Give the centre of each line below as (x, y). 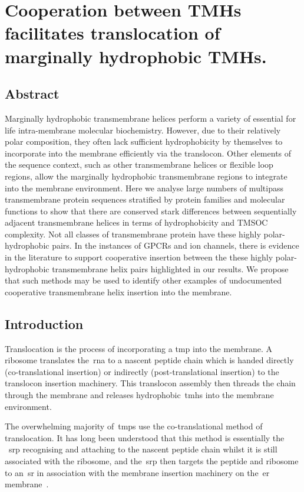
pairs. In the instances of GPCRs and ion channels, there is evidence (176, 245)
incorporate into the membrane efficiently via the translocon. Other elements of (148, 153)
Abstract (32, 94)
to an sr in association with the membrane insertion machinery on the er (137, 472)
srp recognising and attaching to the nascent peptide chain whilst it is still (143, 449)
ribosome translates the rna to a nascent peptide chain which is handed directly (149, 360)
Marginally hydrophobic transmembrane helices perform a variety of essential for (151, 118)
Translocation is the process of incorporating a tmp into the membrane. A (138, 348)
